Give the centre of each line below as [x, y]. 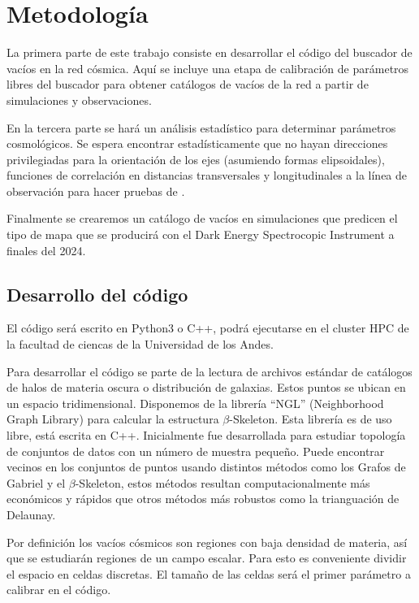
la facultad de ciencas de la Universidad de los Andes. [140, 344]
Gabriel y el [36, 482]
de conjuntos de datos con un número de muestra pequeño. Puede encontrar [196, 451]
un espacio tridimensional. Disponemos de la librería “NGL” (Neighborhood [195, 403]
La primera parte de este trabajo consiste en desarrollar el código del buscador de [209, 52]
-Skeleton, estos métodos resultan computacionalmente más [222, 482]
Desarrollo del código [97, 294]
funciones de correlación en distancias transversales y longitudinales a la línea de [207, 175]
